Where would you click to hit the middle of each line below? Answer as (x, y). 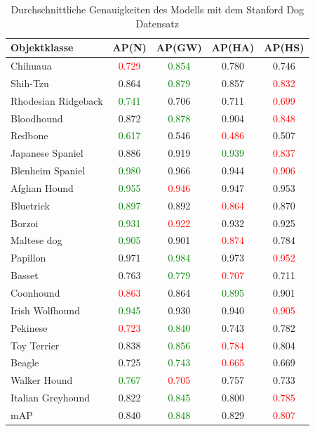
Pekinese (29, 327)
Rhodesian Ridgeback (57, 100)
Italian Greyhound (50, 398)
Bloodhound (37, 118)
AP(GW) (179, 47)
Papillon (28, 258)
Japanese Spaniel (47, 153)
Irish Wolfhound (45, 310)
